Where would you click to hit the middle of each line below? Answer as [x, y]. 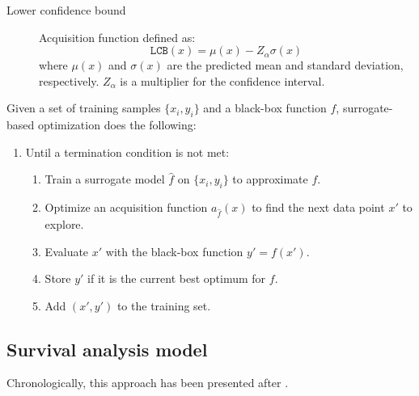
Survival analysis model [107, 349]
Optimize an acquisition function [126, 207]
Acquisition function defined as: [117, 37]
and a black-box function [265, 108]
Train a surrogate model [105, 179]
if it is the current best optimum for [177, 278]
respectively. [69, 80]
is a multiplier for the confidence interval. [222, 80]
